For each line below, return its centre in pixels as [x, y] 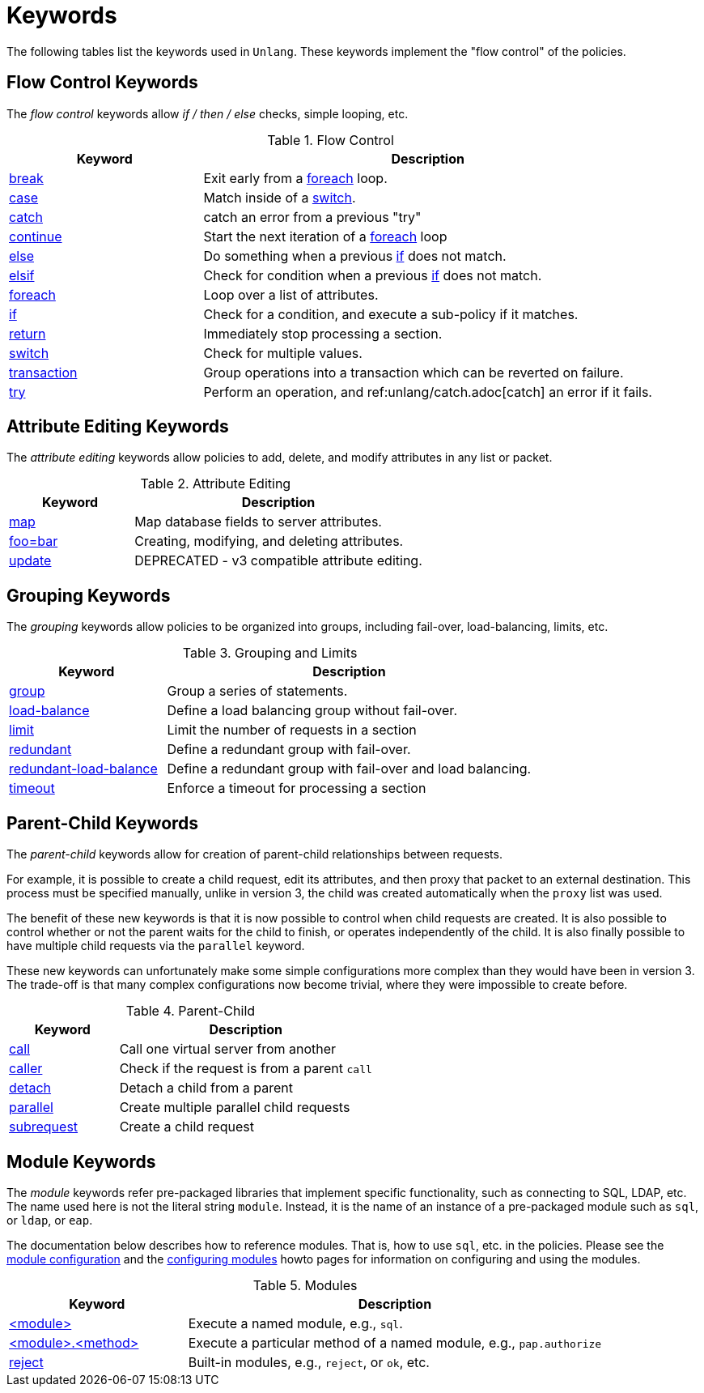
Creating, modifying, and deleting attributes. [269, 541]
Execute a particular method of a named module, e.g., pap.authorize [395, 1342]
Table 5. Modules [305, 1285]
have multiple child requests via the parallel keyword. [156, 946]
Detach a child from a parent [206, 1088]
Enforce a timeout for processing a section [297, 788]
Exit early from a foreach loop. [295, 178]
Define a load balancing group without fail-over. [312, 711]
